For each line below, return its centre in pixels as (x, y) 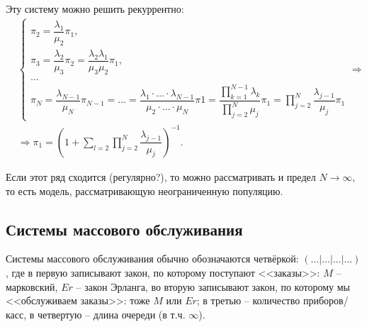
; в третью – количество (248, 300)
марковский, (32, 286)
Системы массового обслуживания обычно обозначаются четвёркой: (152, 259)
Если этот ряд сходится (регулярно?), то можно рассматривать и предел (161, 176)
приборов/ (326, 300)
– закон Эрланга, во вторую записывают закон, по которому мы (213, 286)
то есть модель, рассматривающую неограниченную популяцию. (145, 190)
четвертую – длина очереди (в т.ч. (112, 314)
